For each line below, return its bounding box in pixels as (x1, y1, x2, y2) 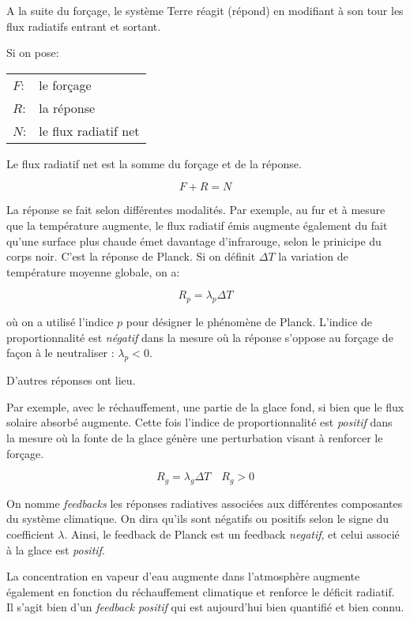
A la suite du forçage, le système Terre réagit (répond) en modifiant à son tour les (6, 2, 404, 18)
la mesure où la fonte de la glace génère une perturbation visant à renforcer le (6, 429, 383, 445)
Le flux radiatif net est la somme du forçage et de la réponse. (6, 155, 302, 171)
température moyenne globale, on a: (6, 263, 180, 280)
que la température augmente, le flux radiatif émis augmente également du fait (6, 216, 388, 233)
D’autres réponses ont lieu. (6, 372, 136, 389)
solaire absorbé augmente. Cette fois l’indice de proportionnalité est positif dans (6, 414, 393, 430)
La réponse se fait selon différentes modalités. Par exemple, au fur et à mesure (6, 201, 386, 218)
